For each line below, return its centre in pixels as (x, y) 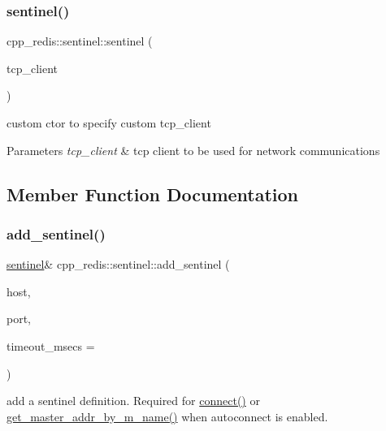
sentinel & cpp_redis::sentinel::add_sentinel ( (118, 264)
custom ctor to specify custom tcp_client (109, 123)
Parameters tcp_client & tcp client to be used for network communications (193, 150)
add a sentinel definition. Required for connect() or (133, 401)
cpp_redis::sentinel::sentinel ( (80, 41)
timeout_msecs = (51, 345)
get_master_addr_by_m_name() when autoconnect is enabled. (167, 416)
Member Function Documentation (153, 194)
